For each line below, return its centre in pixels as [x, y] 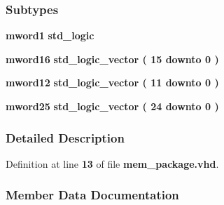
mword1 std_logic [50, 35]
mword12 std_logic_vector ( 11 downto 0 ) [112, 82]
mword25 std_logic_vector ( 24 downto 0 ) [112, 106]
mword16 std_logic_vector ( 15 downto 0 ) [112, 59]
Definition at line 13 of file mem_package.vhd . [112, 163]
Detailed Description [65, 137]
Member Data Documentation [92, 195]
